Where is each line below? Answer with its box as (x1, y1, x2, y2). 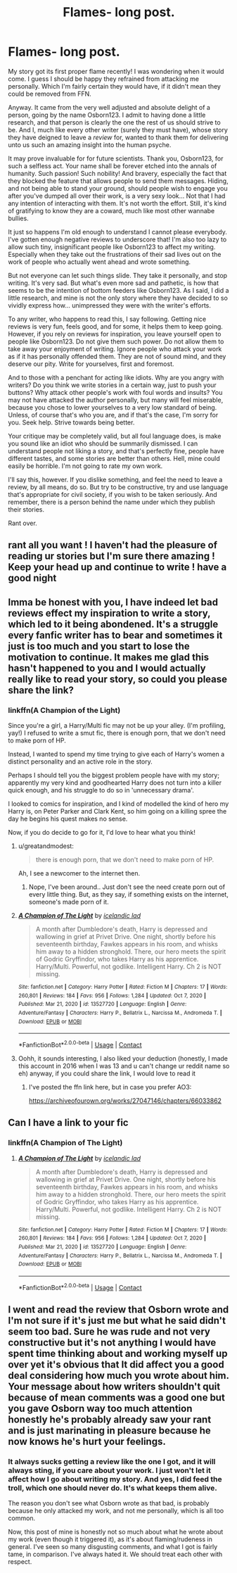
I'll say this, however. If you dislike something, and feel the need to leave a (8, 475, 223, 484)
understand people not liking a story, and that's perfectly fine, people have (8, 446, 224, 455)
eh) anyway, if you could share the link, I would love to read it (18, 1069, 196, 1078)
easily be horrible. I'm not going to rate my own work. (8, 462, 163, 470)
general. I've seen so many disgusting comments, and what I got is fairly (8, 1543, 218, 1551)
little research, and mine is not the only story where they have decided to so (8, 293, 228, 302)
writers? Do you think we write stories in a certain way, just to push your (8, 381, 217, 389)
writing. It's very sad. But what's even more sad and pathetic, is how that (8, 279, 219, 287)
